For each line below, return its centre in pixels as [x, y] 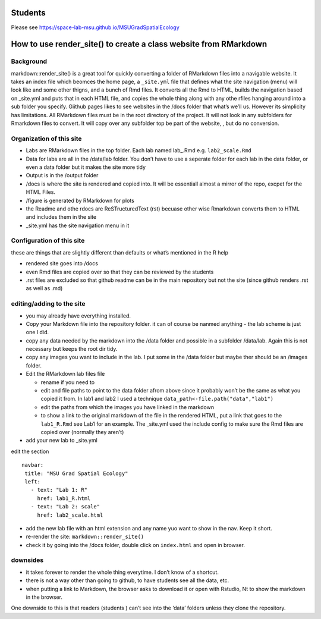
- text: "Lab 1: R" [59, 490]
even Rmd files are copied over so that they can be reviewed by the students [120, 272]
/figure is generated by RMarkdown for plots [80, 200]
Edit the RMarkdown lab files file [65, 374]
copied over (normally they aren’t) [82, 432]
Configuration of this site [48, 241]
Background [29, 61]
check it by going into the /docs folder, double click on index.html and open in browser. [135, 545]
